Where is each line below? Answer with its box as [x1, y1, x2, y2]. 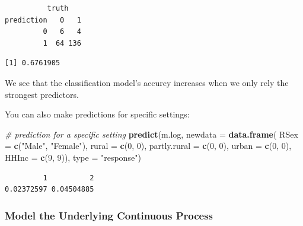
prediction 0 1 [5, 15, 81, 24]
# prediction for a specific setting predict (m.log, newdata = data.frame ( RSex [5, 128, 298, 140]
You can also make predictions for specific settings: [5, 108, 190, 120]
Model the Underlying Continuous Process [5, 208, 213, 222]
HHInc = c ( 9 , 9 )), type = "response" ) [5, 151, 141, 163]
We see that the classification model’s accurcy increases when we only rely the [5, 76, 289, 88]
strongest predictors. [5, 88, 79, 100]
